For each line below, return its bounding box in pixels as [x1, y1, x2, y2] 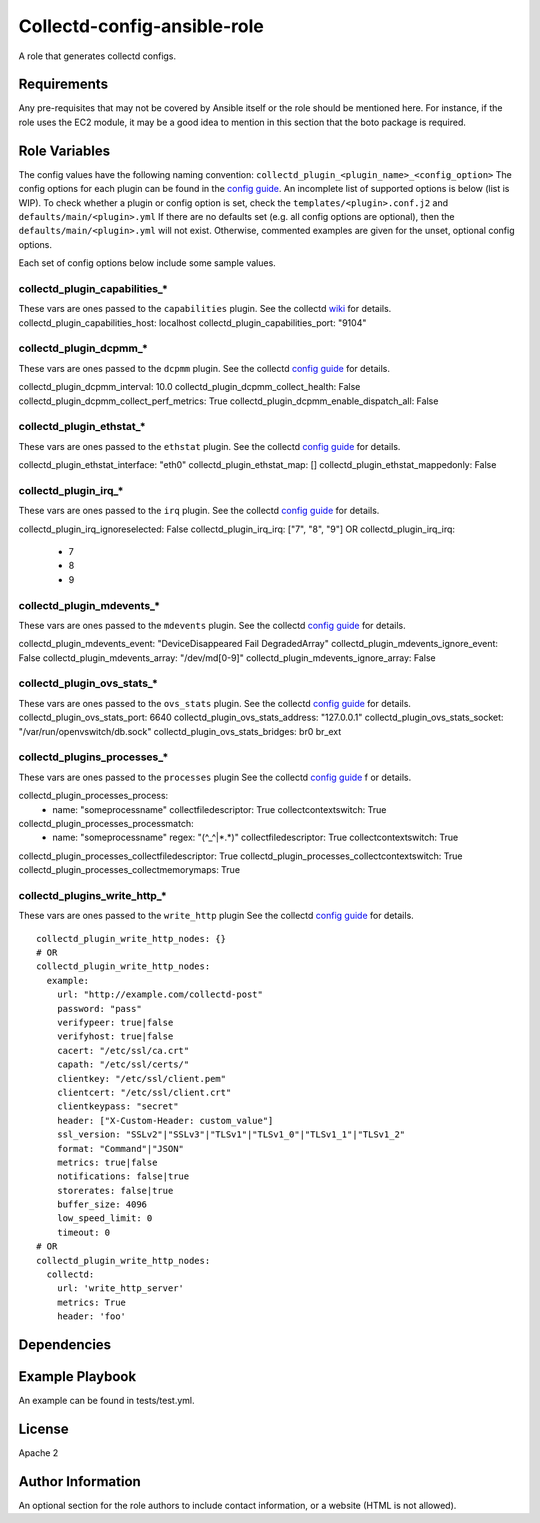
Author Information [18, 1473, 142, 1490]
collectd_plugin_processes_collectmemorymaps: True [18, 864, 240, 876]
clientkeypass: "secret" [56, 1101, 179, 1112]
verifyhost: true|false [56, 1031, 174, 1042]
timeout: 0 [56, 1226, 111, 1238]
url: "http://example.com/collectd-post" [56, 989, 264, 1000]
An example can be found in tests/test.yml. [18, 1395, 195, 1407]
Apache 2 [18, 1447, 59, 1459]
